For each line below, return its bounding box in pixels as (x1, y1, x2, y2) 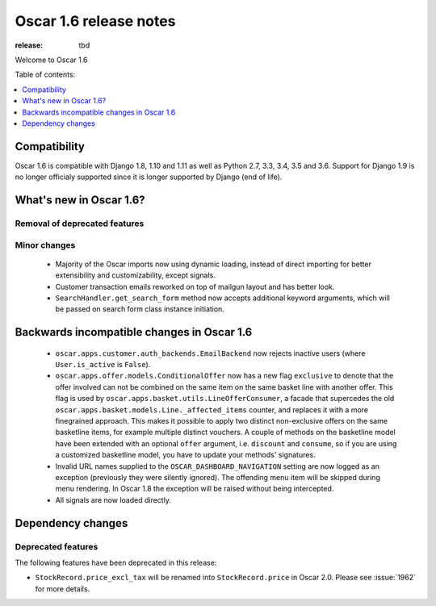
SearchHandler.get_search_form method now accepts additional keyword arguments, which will (55, 293, 391, 303)
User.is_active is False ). (55, 360, 151, 370)
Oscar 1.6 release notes (15, 12, 176, 30)
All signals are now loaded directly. (55, 495, 171, 504)
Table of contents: (15, 69, 76, 80)
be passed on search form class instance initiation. (55, 304, 225, 314)
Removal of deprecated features (15, 218, 145, 229)
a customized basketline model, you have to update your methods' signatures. (55, 450, 316, 460)
